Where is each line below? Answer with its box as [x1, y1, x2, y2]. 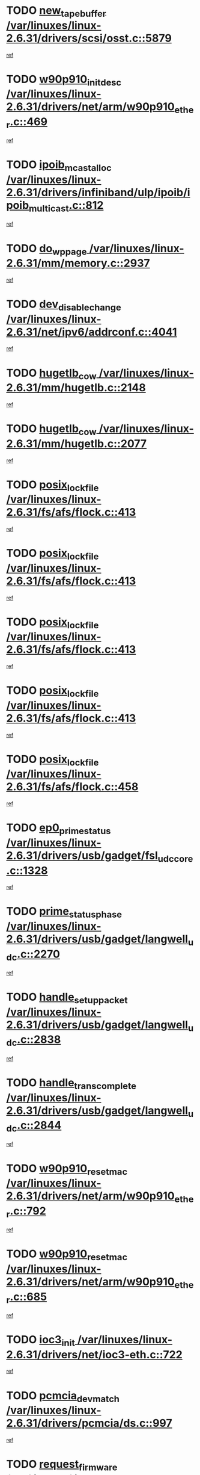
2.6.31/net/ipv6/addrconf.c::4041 [6, 325, 177, 339]
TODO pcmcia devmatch [6, 1388, 120, 1405]
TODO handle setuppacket [6, 991, 128, 1006]
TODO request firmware [6, 1458, 118, 1473]
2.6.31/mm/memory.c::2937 [6, 256, 150, 270]
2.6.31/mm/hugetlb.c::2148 [6, 381, 146, 395]
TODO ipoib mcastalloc [6, 158, 112, 174]
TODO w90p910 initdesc [6, 72, 122, 88]
